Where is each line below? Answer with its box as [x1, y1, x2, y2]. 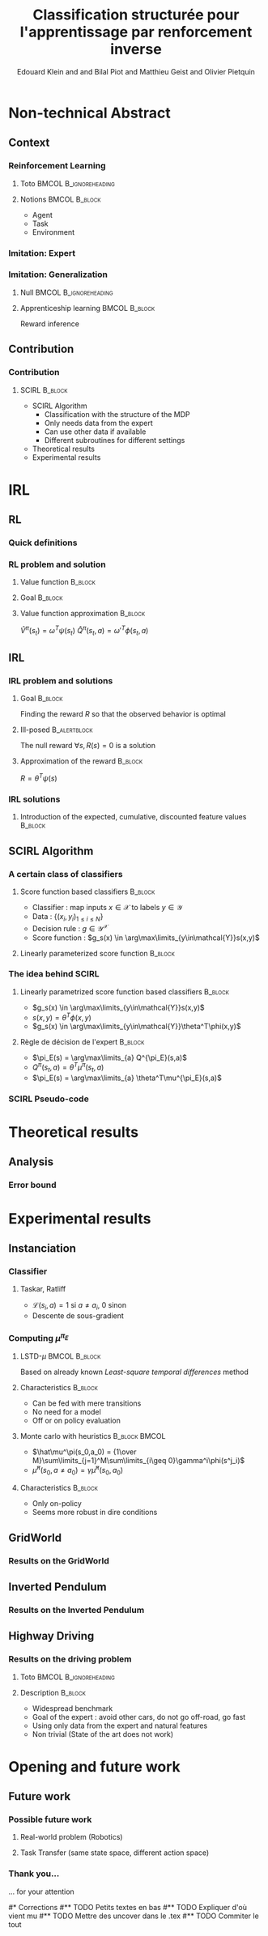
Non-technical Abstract [8, 104, 172, 122]
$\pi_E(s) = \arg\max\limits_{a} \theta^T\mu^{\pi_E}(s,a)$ [32, 1073, 223, 1083]
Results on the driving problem [8, 1653, 132, 1665]
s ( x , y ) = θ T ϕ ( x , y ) [32, 1011, 91, 1022]
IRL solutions [8, 794, 61, 805]
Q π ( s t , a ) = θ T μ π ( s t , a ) [32, 1061, 104, 1074]
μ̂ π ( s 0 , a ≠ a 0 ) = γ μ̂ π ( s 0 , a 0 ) [32, 1464, 124, 1477]
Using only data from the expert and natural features [32, 1721, 208, 1730]
